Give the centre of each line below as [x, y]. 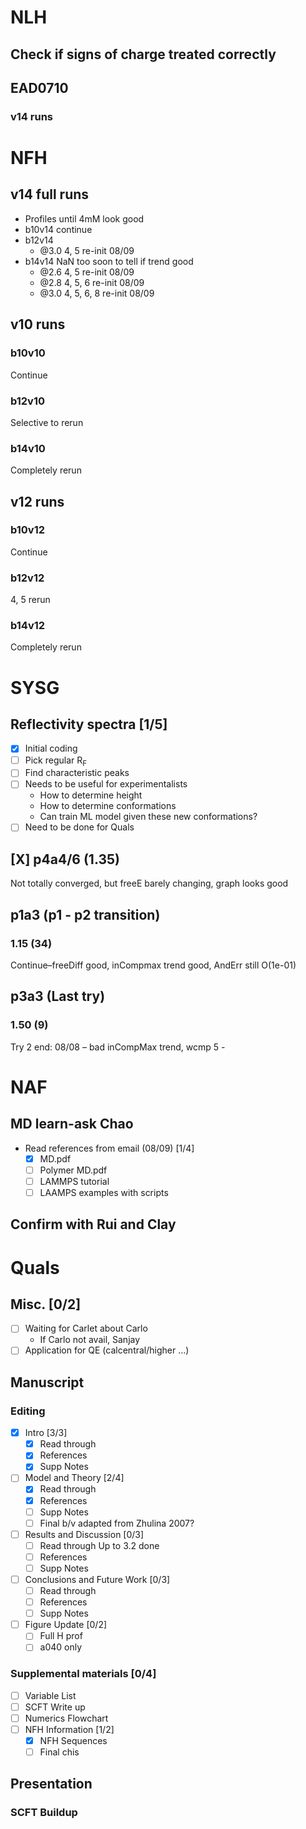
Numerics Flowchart [66, 1718]
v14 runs [31, 116]
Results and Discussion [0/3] [84, 1534]
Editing [28, 1411]
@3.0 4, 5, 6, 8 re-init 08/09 [97, 293]
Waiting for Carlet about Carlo [86, 1328]
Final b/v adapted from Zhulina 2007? [117, 1523]
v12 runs [37, 501]
